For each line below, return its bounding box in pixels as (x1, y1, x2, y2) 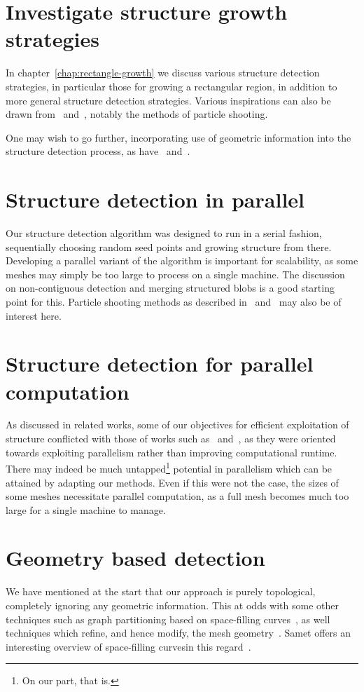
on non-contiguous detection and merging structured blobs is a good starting (6, 280, 335, 295)
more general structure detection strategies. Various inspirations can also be (6, 93, 331, 107)
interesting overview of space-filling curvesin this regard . (6, 639, 251, 653)
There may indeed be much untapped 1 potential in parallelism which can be (6, 459, 332, 475)
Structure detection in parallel (6, 185, 305, 214)
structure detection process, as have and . (6, 144, 190, 158)
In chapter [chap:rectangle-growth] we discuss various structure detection (6, 65, 320, 80)
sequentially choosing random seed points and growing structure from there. (6, 239, 332, 254)
